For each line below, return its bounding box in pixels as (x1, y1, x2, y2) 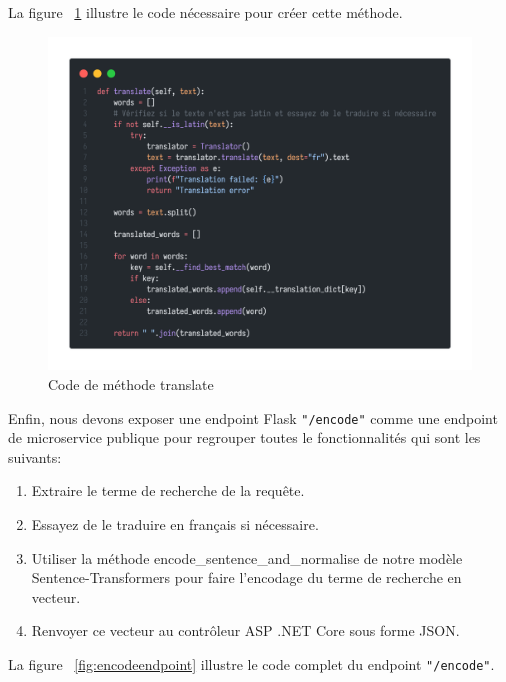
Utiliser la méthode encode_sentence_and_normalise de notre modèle (31, 547, 463, 568)
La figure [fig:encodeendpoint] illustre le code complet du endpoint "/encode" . (8, 653, 495, 674)
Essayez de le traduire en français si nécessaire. (31, 513, 319, 534)
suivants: (8, 446, 62, 467)
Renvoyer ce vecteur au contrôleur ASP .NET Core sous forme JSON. (31, 620, 460, 641)
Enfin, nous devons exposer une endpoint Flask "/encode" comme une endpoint (8, 407, 498, 428)
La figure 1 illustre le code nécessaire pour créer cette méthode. (8, 2, 403, 22)
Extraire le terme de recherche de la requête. (31, 480, 305, 501)
